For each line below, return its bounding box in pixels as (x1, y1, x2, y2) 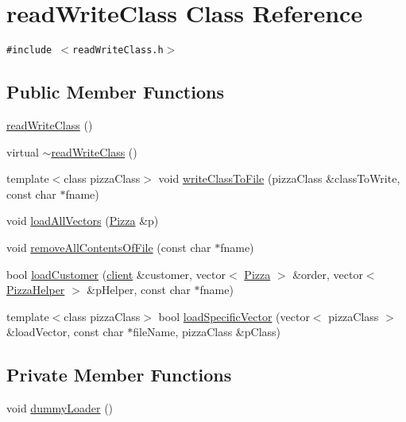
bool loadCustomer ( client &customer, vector (6, 265, 226, 282)
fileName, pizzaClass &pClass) (133, 323, 280, 340)
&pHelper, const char (87, 281, 191, 298)
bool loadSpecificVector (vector (158, 308, 310, 324)
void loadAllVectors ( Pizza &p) (6, 212, 159, 229)
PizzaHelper (6, 281, 65, 298)
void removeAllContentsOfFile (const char (6, 238, 211, 255)
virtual (6, 143, 39, 160)
